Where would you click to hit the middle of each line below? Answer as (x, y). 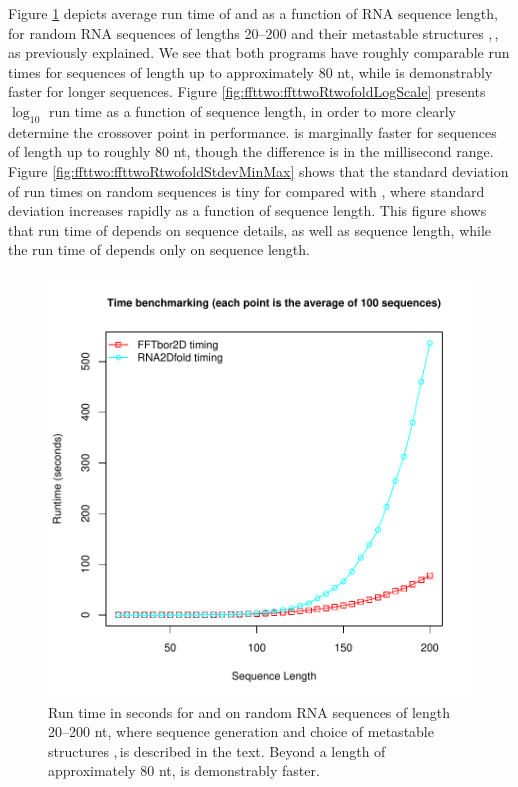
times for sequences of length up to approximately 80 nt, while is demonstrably (250, 71)
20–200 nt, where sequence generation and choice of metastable (241, 731)
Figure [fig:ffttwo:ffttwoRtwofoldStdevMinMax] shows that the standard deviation (258, 170)
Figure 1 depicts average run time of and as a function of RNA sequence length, (253, 13)
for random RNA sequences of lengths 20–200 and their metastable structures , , (253, 32)
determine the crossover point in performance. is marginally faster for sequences (252, 131)
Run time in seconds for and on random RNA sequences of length (249, 711)
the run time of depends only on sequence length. (159, 249)
